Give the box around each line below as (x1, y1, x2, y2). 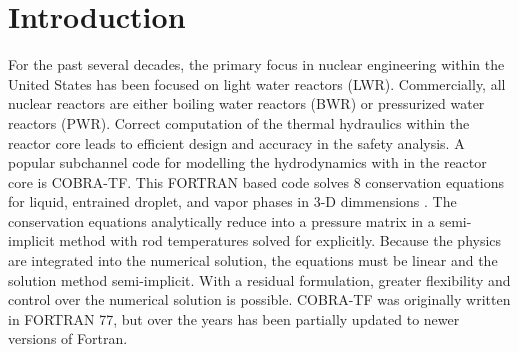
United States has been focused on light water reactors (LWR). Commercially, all (8, 73, 506, 94)
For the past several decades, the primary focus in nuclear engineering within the (8, 54, 505, 75)
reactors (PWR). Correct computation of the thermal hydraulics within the (8, 112, 470, 133)
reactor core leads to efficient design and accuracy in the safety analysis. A (8, 132, 465, 153)
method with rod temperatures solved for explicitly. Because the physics (59, 230, 502, 251)
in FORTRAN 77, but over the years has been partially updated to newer (8, 308, 460, 329)
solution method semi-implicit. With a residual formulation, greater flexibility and (8, 269, 511, 290)
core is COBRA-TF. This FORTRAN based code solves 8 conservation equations (8, 171, 504, 192)
